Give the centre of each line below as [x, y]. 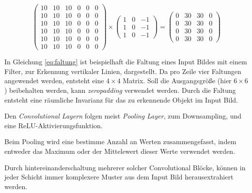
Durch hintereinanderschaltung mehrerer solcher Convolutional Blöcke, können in [125, 167]
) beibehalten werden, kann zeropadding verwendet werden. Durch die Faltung [120, 90]
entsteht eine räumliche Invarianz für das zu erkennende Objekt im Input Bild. [121, 99]
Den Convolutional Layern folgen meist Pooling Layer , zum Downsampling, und [123, 116]
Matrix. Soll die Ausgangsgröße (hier [177, 81]
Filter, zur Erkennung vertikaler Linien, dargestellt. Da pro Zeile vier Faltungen [123, 71]
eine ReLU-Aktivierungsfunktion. [54, 125]
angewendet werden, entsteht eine [54, 81]
